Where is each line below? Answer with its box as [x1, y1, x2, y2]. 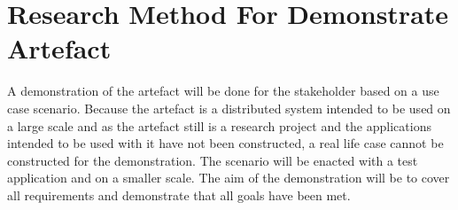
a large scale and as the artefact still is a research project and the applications [7, 116, 431, 135]
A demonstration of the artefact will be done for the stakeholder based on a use [7, 82, 439, 100]
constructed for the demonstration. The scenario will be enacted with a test [7, 151, 418, 169]
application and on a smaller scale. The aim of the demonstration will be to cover [7, 168, 450, 187]
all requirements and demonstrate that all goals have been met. [7, 185, 351, 204]
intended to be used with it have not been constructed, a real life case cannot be [7, 134, 444, 152]
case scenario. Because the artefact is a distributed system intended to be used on [7, 98, 451, 117]
